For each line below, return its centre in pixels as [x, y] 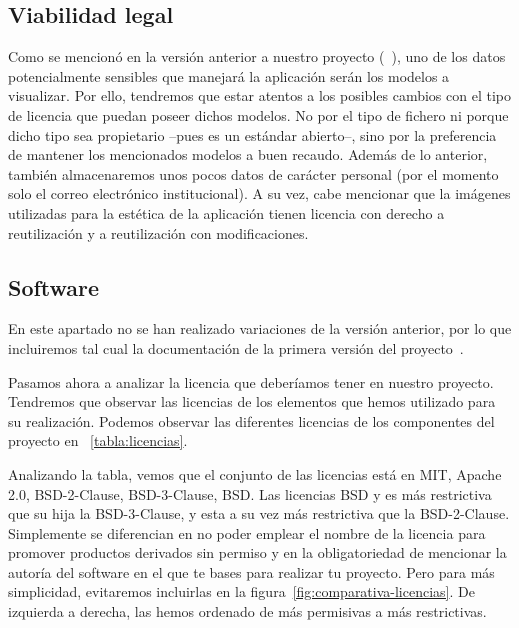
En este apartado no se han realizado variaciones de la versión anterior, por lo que [260, 328]
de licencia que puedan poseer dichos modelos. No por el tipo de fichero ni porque [258, 114]
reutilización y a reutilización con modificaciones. [158, 232]
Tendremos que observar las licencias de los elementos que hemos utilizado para [252, 401]
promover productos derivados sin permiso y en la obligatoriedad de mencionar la [257, 552]
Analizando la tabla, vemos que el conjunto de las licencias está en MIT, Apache [255, 473]
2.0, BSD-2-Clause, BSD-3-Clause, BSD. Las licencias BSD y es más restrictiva [250, 493]
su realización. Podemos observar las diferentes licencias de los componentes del [251, 420]
